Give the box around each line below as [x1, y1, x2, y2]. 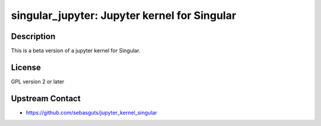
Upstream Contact [11, 93, 81, 104]
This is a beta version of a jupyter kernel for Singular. [11, 47, 141, 54]
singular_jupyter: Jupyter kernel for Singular [11, 9, 237, 22]
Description [11, 31, 56, 41]
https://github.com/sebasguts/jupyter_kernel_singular [26, 109, 158, 116]
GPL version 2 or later [11, 77, 65, 85]
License [11, 62, 41, 72]
